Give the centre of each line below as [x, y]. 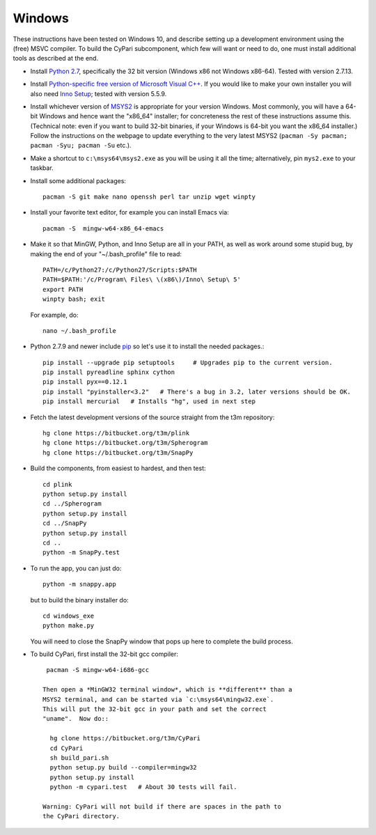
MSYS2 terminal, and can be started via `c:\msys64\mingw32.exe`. [158, 699]
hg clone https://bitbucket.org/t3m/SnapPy [118, 452]
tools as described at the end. [56, 58]
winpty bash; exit [74, 299]
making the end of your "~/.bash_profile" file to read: [106, 253]
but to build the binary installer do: [79, 600]
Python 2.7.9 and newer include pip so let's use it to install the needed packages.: [147, 346]
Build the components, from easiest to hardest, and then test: [118, 468]
